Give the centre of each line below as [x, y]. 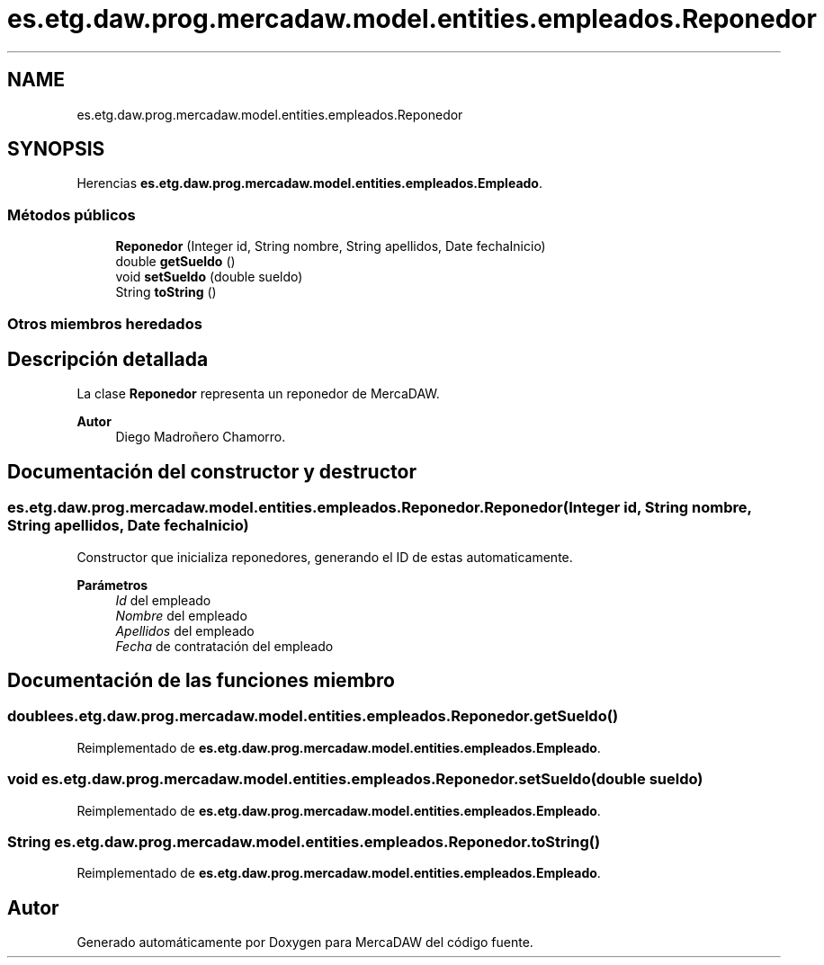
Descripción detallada [108, 359]
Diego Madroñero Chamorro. [201, 437]
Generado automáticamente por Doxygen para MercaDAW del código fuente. [305, 943]
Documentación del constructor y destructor [212, 471]
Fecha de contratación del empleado [224, 646]
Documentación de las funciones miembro [201, 681]
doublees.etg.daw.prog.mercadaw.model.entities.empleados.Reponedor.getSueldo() [313, 716]
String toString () [166, 292]
